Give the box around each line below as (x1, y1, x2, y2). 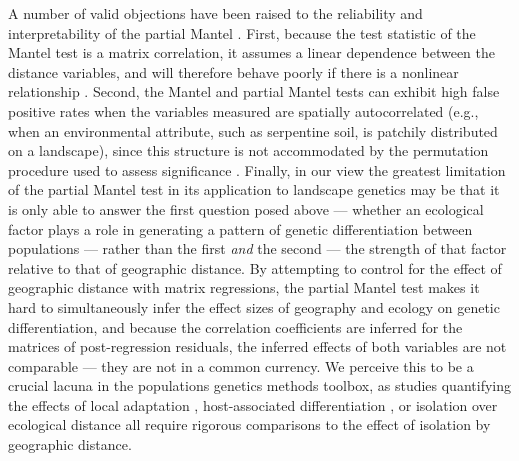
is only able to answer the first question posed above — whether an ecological (8, 198, 484, 219)
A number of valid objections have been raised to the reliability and (8, 3, 423, 23)
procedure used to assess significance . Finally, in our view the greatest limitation (8, 159, 506, 180)
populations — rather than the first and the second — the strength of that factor (8, 238, 507, 259)
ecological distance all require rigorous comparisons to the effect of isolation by (8, 414, 491, 435)
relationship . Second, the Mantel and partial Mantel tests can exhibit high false (8, 81, 500, 102)
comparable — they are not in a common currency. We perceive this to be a (8, 355, 474, 376)
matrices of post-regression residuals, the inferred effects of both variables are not (8, 336, 507, 357)
